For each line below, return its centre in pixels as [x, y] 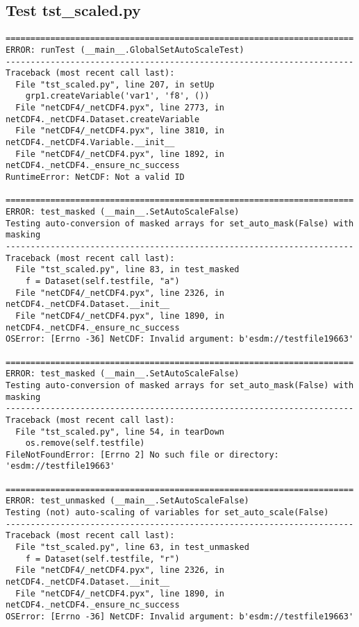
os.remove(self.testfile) [85, 443]
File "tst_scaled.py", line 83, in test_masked [127, 270]
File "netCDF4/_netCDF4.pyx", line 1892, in [120, 154]
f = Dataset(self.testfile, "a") [102, 281]
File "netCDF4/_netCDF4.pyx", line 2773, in [120, 108]
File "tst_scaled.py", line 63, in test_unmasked [132, 547]
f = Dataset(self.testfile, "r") [102, 559]
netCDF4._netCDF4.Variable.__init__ [90, 143]
